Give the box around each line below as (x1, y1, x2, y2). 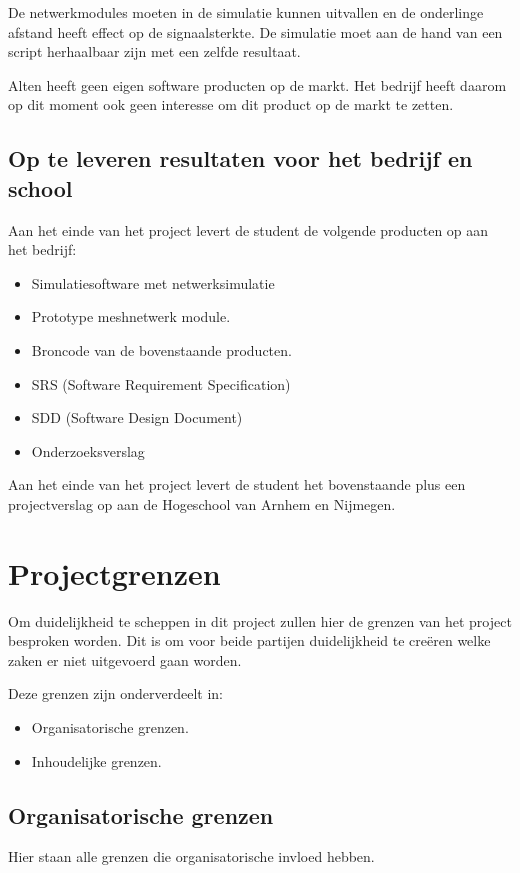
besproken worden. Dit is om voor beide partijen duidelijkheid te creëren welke (8, 630, 491, 651)
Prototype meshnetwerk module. (31, 306, 231, 327)
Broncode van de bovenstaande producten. (31, 339, 292, 360)
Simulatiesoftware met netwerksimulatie (31, 272, 275, 293)
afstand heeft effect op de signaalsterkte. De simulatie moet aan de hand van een (8, 21, 503, 42)
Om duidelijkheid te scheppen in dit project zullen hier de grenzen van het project (8, 610, 512, 631)
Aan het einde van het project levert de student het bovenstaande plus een (8, 474, 466, 495)
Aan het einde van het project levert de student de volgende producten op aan (8, 219, 489, 240)
